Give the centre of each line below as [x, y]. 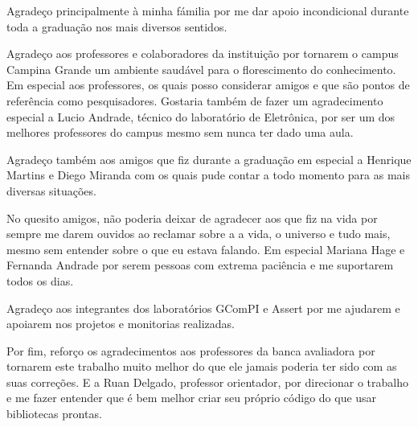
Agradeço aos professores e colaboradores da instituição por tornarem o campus [203, 53]
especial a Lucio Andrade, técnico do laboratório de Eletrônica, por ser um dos [201, 116]
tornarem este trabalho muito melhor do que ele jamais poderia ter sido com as [202, 366]
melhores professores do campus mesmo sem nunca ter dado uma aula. [180, 132]
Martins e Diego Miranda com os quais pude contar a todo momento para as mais [208, 175]
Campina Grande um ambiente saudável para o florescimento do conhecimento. [201, 69]
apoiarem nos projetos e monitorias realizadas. [121, 324]
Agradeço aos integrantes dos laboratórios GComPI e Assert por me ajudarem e [203, 308]
